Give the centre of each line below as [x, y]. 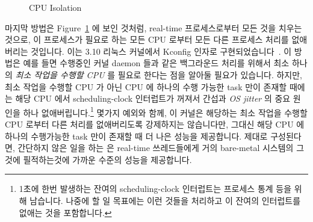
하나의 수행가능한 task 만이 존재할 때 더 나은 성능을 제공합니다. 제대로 [136, 136]
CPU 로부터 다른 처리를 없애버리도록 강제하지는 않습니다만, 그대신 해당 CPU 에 [155, 124]
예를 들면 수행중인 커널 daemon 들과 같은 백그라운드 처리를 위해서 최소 [156, 63]
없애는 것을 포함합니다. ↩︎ [65, 212]
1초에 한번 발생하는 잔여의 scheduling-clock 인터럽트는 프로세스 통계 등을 [155, 189]
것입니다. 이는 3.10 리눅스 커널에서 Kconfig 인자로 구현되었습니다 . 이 [161, 51]
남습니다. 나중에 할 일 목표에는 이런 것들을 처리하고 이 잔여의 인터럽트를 [165, 200]
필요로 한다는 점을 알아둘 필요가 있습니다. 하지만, [210, 74]
